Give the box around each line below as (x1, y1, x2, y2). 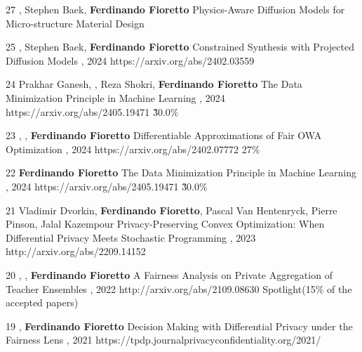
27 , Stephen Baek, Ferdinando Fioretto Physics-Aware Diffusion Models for (6, 2, 345, 16)
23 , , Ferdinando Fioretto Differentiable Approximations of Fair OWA (6, 128, 322, 143)
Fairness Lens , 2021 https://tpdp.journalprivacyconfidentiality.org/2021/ (6, 332, 321, 347)
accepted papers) (6, 295, 79, 310)
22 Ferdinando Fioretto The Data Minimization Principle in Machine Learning (6, 165, 357, 180)
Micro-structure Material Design (6, 15, 145, 30)
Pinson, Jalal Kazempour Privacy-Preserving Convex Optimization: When (6, 216, 325, 231)
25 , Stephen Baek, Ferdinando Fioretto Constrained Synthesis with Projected (6, 39, 354, 54)
